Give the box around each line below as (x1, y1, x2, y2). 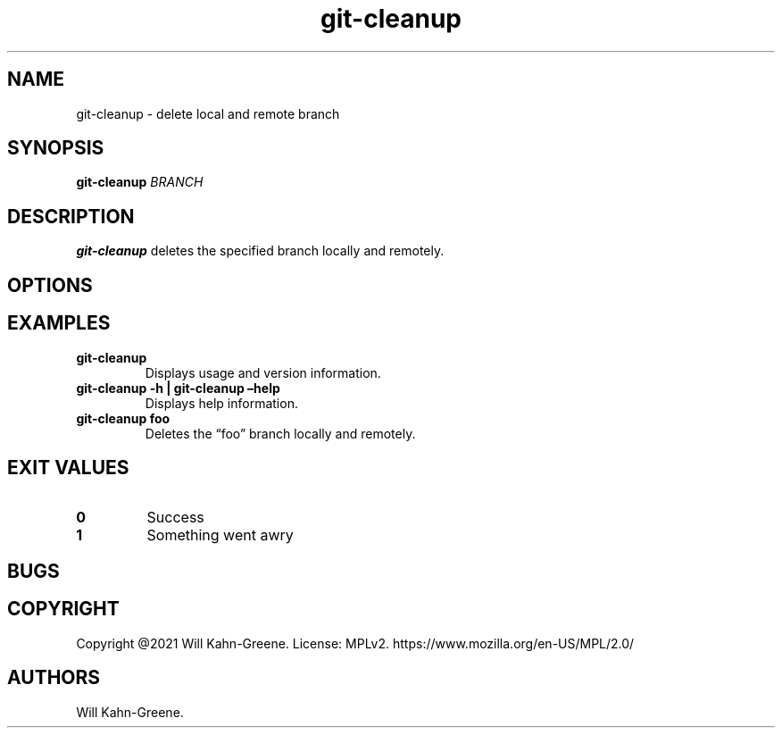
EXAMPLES (7, 312, 111, 335)
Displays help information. (145, 395, 298, 411)
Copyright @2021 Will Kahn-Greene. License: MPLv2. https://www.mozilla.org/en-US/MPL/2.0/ (76, 635, 635, 651)
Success (146, 508, 204, 527)
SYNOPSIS (7, 137, 104, 160)
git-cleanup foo (76, 410, 171, 426)
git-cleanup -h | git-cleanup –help (76, 380, 280, 396)
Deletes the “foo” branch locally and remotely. (145, 425, 416, 441)
